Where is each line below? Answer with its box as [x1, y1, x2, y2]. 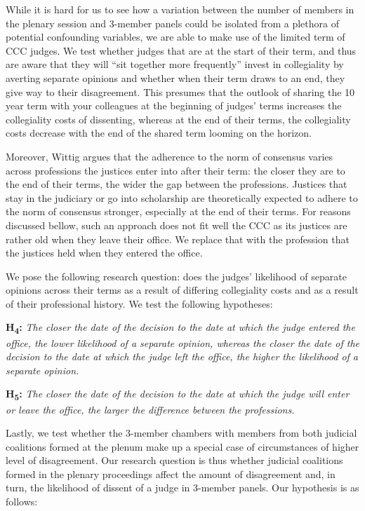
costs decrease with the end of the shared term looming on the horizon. [6, 125, 312, 140]
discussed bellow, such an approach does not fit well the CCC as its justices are [6, 217, 347, 232]
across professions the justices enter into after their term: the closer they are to [6, 163, 345, 177]
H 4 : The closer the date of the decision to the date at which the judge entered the [6, 320, 355, 336]
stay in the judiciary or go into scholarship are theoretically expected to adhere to [6, 190, 358, 205]
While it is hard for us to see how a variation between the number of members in [6, 2, 354, 16]
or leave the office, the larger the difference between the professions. [6, 402, 295, 416]
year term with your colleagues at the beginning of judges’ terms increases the [6, 98, 342, 113]
